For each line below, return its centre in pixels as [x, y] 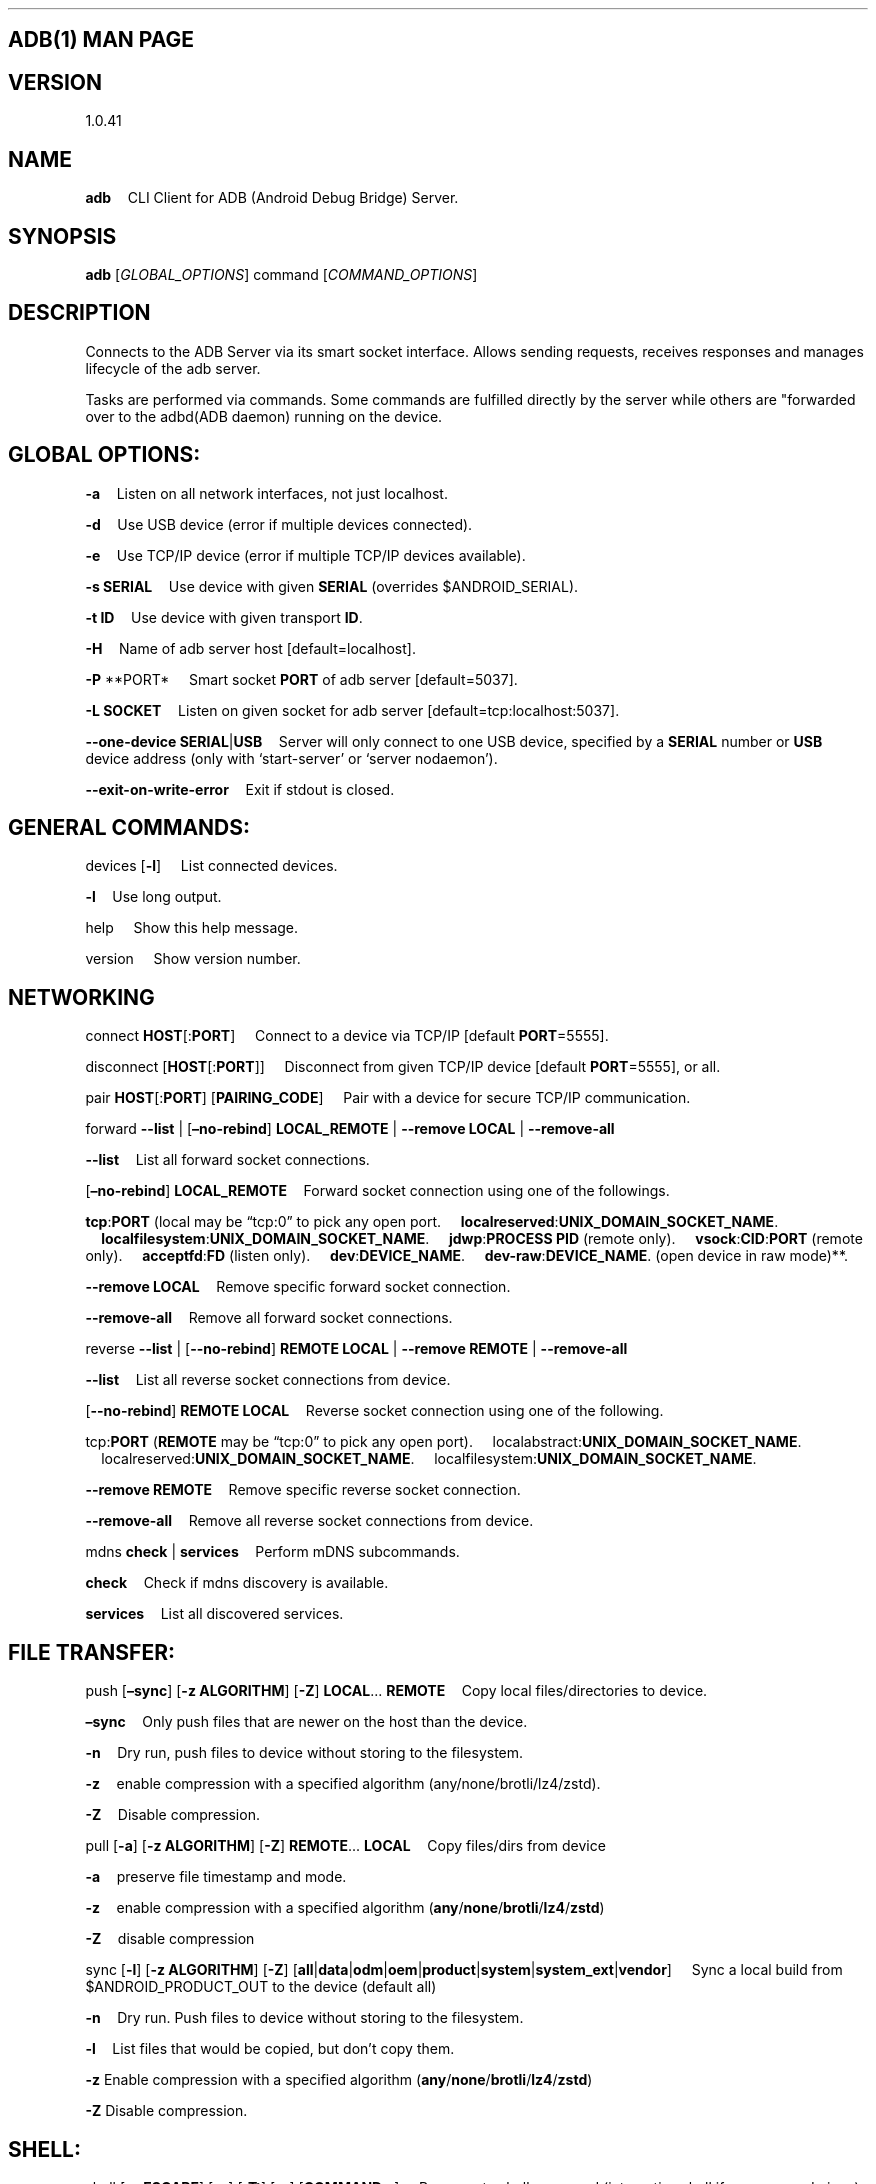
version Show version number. [193, 959]
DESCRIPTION [79, 313]
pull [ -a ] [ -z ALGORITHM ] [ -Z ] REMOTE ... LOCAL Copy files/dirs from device [345, 1846]
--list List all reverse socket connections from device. [268, 1380]
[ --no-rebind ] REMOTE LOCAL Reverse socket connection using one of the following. [374, 1411]
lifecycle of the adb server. [173, 368]
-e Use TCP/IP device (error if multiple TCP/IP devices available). [305, 555]
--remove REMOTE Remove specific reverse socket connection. [303, 1490]
